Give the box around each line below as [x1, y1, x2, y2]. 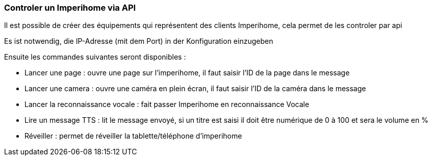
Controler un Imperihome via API [4, 3, 136, 13]
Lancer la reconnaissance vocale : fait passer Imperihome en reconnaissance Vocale [24, 100, 310, 109]
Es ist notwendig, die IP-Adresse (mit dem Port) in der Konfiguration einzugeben [4, 37, 273, 46]
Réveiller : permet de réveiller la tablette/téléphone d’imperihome [24, 131, 242, 141]
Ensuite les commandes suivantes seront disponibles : [4, 52, 186, 62]
